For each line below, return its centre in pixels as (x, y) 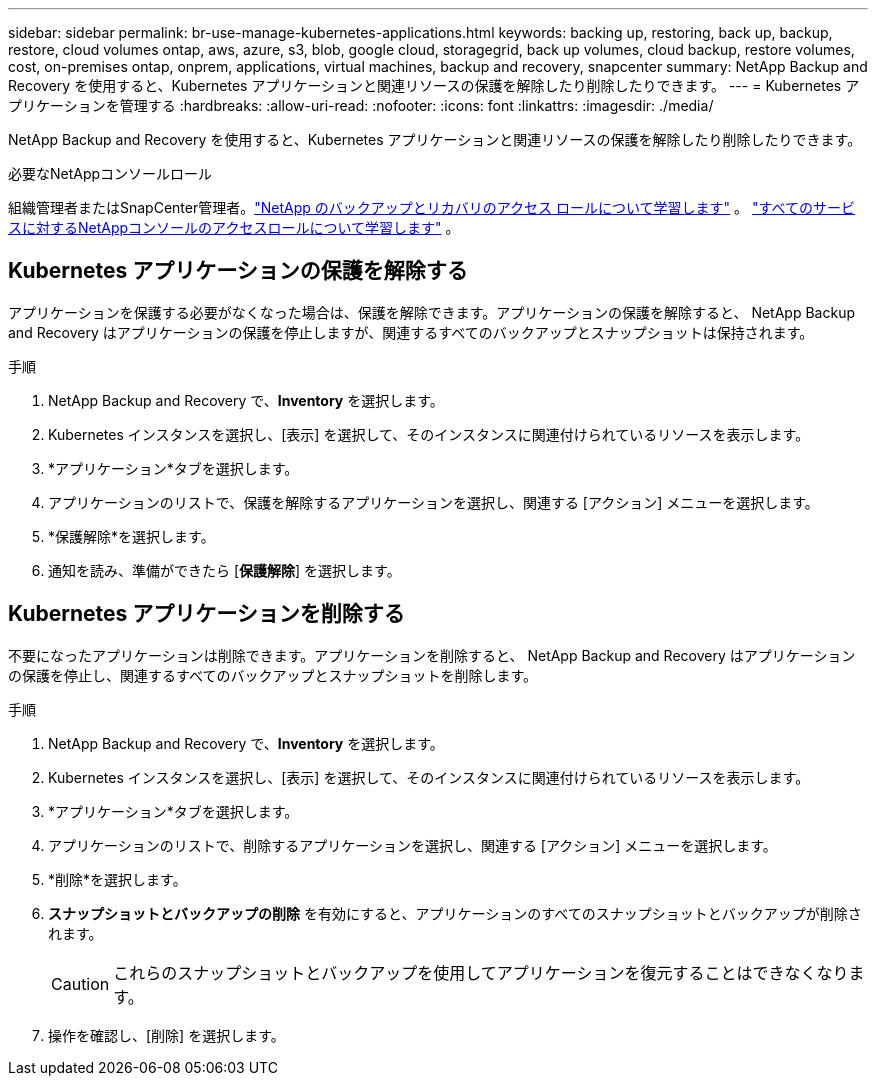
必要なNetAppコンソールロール (110, 173)
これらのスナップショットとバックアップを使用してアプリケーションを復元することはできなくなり (481, 972)
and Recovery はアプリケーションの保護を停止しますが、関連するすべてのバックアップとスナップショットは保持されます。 (411, 332)
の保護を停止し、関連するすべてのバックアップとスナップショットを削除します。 (273, 675)
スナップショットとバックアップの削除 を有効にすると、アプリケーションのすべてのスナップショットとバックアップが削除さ (455, 913)
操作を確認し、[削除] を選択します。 (166, 1035)
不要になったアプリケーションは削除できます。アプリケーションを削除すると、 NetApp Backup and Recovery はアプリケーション (432, 655)
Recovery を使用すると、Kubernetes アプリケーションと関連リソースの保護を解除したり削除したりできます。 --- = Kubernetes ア (434, 85)
